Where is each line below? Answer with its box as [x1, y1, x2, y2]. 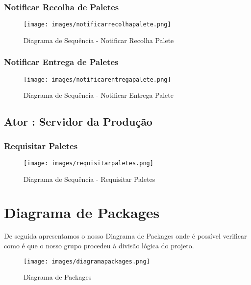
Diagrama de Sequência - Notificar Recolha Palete [24, 35, 174, 45]
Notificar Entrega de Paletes [4, 56, 119, 68]
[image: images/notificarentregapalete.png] [24, 76, 171, 83]
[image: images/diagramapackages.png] [24, 258, 150, 265]
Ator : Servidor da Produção [4, 114, 152, 129]
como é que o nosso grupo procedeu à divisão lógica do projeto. [4, 240, 194, 250]
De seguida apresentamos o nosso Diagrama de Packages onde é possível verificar [4, 231, 247, 241]
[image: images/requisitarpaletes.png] [24, 159, 153, 167]
